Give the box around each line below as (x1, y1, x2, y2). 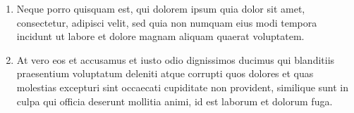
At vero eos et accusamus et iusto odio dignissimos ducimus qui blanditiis (16, 52, 335, 67)
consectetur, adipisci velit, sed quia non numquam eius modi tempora (16, 15, 317, 29)
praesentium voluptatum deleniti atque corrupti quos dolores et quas (16, 66, 314, 81)
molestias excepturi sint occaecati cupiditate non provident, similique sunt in (16, 79, 349, 94)
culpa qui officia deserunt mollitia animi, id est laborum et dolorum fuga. (16, 93, 333, 108)
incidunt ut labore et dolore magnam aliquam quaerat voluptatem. (16, 29, 305, 44)
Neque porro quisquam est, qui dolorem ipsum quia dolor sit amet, (16, 1, 305, 15)
